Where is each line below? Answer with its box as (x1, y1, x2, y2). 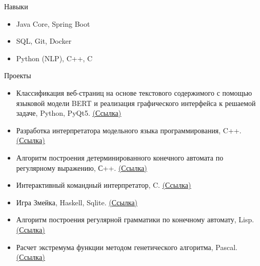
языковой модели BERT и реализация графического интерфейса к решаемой (16, 97, 256, 108)
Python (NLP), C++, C (16, 52, 93, 63)
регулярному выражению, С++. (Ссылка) (16, 162, 147, 173)
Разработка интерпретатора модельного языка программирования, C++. (16, 125, 242, 135)
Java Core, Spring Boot (16, 18, 90, 29)
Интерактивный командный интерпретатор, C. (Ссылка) (16, 180, 191, 190)
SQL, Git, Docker (16, 36, 72, 46)
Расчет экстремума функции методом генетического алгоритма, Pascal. (16, 241, 237, 252)
